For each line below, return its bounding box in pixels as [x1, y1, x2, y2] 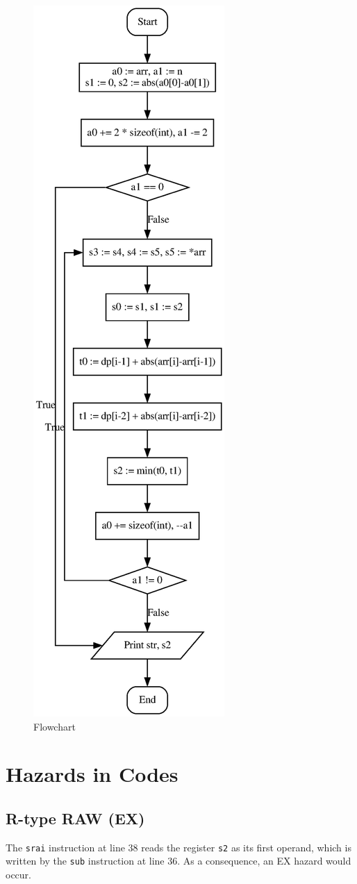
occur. [6, 867, 31, 882]
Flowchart [33, 719, 76, 733]
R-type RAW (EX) [6, 807, 145, 828]
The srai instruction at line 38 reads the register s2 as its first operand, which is [6, 840, 351, 854]
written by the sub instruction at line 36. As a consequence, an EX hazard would [6, 853, 351, 868]
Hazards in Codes [6, 760, 178, 788]
